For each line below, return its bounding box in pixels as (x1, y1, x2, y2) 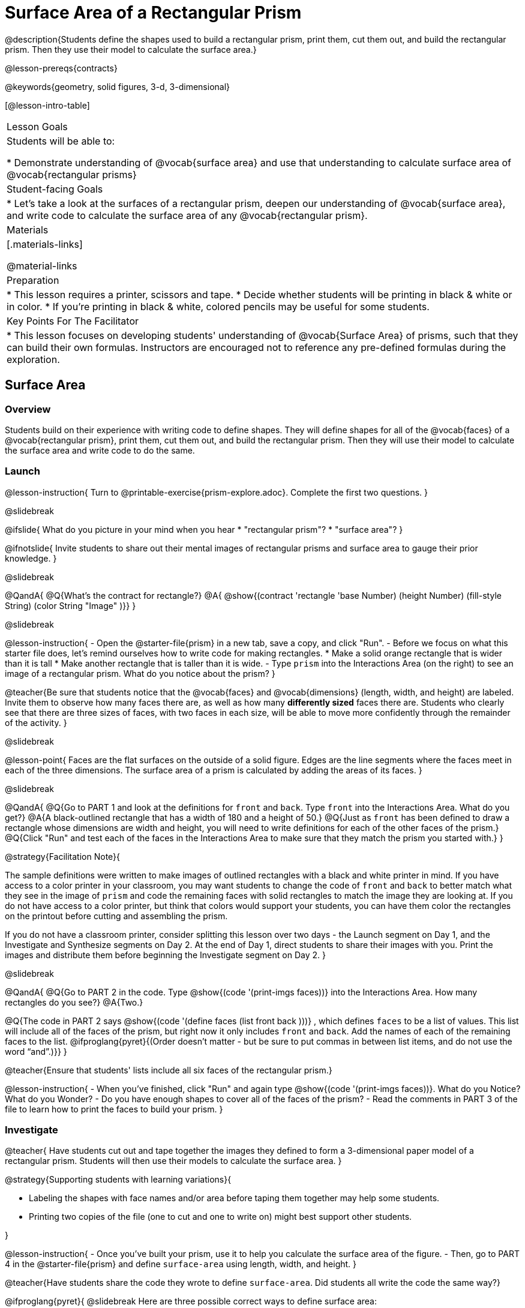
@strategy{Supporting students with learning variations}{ (5, 1174, 232, 1185)
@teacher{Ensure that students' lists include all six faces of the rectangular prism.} (5, 1064, 332, 1075)
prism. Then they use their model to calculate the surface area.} (5, 44, 257, 55)
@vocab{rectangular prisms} (7, 168, 137, 181)
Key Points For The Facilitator (7, 314, 139, 327)
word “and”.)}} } (5, 1046, 67, 1057)
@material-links (7, 259, 77, 272)
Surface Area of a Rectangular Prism (5, 2, 302, 23)
